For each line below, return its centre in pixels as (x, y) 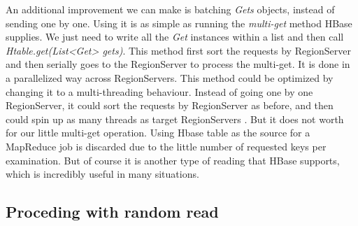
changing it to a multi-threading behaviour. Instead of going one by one (159, 91)
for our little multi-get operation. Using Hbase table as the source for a (158, 133)
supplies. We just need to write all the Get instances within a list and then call (175, 37)
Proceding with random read (112, 212)
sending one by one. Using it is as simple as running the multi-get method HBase (179, 23)
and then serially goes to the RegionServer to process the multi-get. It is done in (178, 64)
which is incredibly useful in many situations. (102, 174)
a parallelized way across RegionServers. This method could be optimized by (170, 77)
